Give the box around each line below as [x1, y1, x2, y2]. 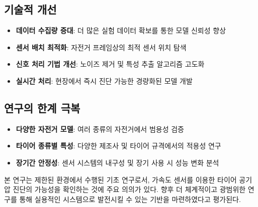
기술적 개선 [4, 2, 57, 17]
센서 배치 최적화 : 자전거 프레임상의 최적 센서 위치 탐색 [16, 42, 187, 52]
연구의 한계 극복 [4, 100, 80, 115]
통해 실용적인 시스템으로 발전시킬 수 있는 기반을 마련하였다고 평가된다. [19, 193, 241, 204]
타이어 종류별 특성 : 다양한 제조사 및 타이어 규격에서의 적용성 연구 [16, 140, 221, 151]
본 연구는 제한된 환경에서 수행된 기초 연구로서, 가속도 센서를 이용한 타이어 [4, 174, 237, 184]
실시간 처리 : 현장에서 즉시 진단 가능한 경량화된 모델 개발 [16, 75, 193, 86]
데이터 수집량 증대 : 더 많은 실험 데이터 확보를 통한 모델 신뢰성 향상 [16, 25, 226, 36]
